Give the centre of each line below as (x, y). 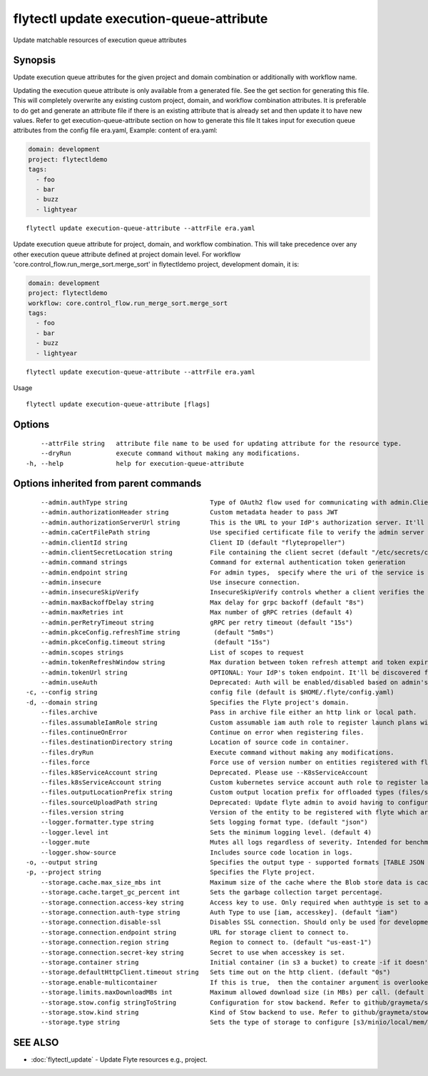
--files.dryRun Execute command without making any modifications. (218, 752)
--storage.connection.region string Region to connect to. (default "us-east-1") (206, 942)
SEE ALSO (36, 1043)
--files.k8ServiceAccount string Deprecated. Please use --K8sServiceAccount (204, 772)
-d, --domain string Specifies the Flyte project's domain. (188, 702)
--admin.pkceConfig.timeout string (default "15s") (155, 642)
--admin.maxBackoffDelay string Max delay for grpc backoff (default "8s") (202, 602)
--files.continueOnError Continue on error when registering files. (202, 732)
